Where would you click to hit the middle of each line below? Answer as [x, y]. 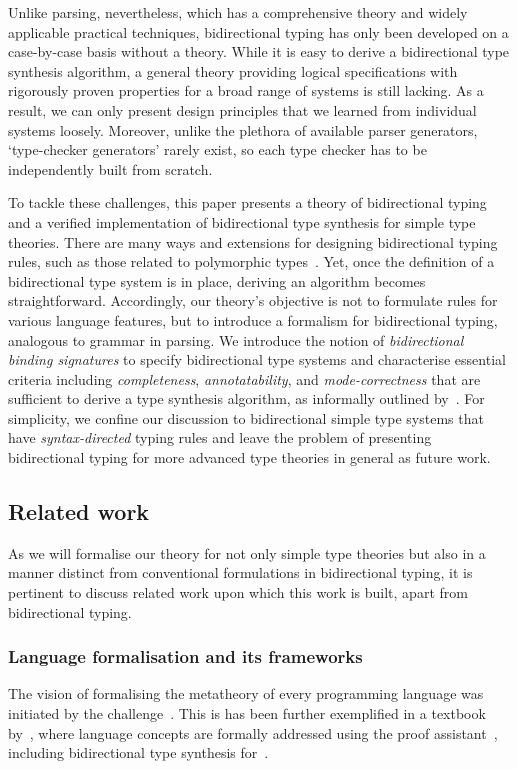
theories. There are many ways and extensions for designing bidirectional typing [253, 241]
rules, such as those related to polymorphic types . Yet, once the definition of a [251, 261]
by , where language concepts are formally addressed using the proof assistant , [253, 732]
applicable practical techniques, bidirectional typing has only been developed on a [258, 31]
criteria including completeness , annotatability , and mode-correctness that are [244, 378]
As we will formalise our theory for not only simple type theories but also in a [247, 552]
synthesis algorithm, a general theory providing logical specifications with [233, 70]
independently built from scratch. [110, 168]
